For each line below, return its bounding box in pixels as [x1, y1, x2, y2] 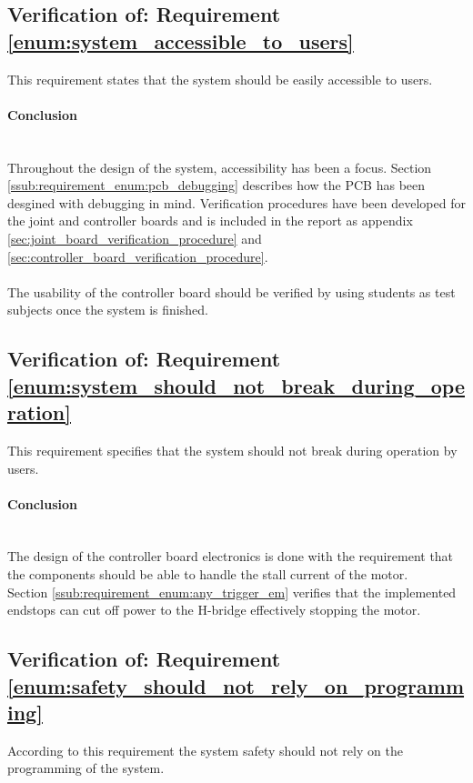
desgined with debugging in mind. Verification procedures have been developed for [7, 193, 466, 212]
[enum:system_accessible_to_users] [7, 26, 354, 55]
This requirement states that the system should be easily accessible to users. [7, 69, 433, 88]
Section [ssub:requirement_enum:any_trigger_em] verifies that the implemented [7, 582, 457, 601]
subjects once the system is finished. [7, 300, 208, 319]
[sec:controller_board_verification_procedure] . [7, 246, 268, 266]
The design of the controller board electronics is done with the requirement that [7, 547, 454, 566]
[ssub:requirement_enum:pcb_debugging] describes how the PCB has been [7, 176, 426, 195]
